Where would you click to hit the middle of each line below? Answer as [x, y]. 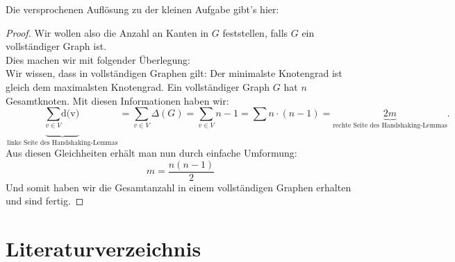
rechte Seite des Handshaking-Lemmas [390, 126]
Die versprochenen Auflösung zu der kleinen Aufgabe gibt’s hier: [142, 9]
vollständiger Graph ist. [56, 46]
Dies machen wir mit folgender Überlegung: [98, 59]
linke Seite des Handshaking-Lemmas [63, 143]
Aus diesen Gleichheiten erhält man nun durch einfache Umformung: [151, 153]
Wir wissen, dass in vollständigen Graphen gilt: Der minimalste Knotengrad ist [174, 73]
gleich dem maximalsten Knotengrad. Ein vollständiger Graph [138, 86]
